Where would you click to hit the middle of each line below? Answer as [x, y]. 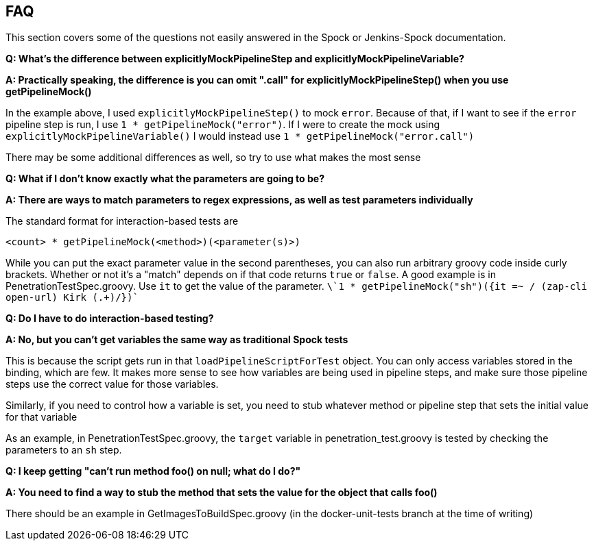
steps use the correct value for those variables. [112, 384]
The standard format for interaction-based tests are [122, 221]
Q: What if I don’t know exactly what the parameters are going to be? [165, 179]
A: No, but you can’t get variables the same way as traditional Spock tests [177, 340]
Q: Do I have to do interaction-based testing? [110, 319]
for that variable [41, 417]
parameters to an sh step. [64, 450]
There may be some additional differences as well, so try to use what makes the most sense [213, 158]
